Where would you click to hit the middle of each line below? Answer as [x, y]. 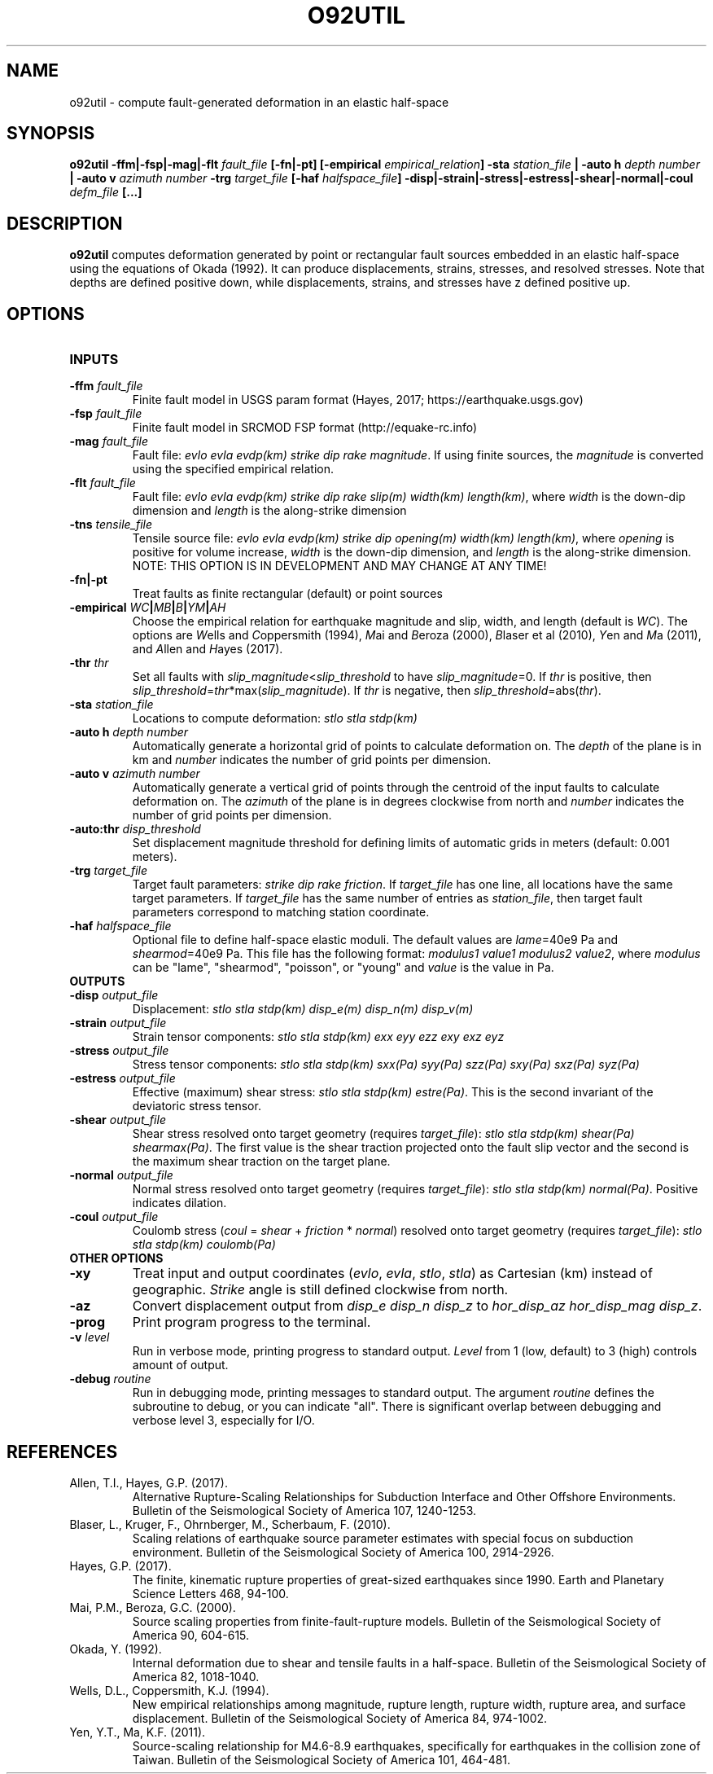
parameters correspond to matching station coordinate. [281, 912]
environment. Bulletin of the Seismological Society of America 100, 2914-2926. [343, 1552]
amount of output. [180, 1365]
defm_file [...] [106, 192]
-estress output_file [122, 1078]
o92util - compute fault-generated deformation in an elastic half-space [259, 102]
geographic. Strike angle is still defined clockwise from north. [320, 1290]
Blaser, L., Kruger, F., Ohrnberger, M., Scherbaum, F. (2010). [230, 1524]
